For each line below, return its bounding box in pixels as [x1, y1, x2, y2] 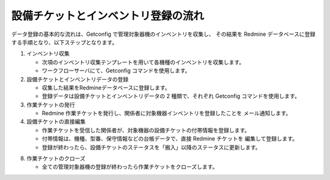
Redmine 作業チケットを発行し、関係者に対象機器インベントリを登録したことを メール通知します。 [42, 109, 291, 117]
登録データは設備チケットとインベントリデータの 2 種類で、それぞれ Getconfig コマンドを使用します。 [42, 92, 301, 100]
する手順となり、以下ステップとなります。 [11, 38, 118, 46]
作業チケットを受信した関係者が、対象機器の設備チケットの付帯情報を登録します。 [42, 126, 251, 134]
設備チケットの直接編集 [26, 118, 86, 125]
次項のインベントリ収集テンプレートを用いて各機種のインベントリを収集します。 [42, 58, 244, 66]
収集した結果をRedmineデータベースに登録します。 [42, 84, 170, 91]
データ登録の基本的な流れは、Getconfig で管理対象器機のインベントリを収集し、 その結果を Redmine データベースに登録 [11, 30, 316, 38]
